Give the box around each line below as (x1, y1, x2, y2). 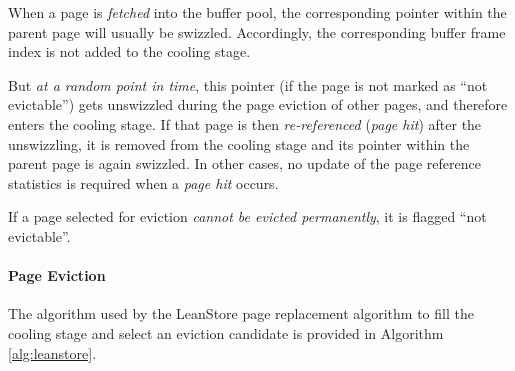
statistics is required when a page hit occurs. (8, 172, 279, 193)
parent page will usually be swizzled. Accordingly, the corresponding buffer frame (8, 21, 506, 42)
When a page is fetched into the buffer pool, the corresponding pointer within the (8, 2, 507, 22)
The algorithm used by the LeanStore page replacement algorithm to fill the (8, 303, 474, 324)
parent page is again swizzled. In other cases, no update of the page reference (8, 153, 481, 174)
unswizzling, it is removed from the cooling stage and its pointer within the (8, 133, 470, 154)
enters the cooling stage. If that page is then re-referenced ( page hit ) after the (8, 113, 482, 134)
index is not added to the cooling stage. (8, 41, 251, 62)
